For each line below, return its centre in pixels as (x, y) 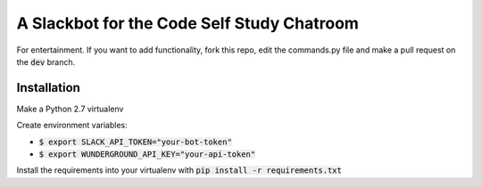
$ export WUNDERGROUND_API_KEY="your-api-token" (147, 154)
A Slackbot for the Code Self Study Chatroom (187, 23)
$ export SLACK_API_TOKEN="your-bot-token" (135, 142)
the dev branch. (46, 61)
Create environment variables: (72, 126)
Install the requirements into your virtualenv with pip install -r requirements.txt (179, 170)
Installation (48, 88)
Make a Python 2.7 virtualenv (70, 109)
